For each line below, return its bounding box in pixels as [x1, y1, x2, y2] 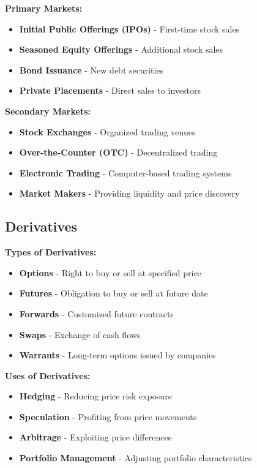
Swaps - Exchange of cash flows [19, 328, 141, 341]
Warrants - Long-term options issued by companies [19, 349, 216, 361]
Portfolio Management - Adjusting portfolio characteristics [19, 451, 252, 464]
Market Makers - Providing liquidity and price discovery [19, 187, 240, 200]
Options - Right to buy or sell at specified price [19, 266, 201, 279]
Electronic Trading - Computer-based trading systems [19, 166, 232, 179]
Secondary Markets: [5, 104, 91, 117]
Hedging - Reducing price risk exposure [19, 390, 172, 402]
